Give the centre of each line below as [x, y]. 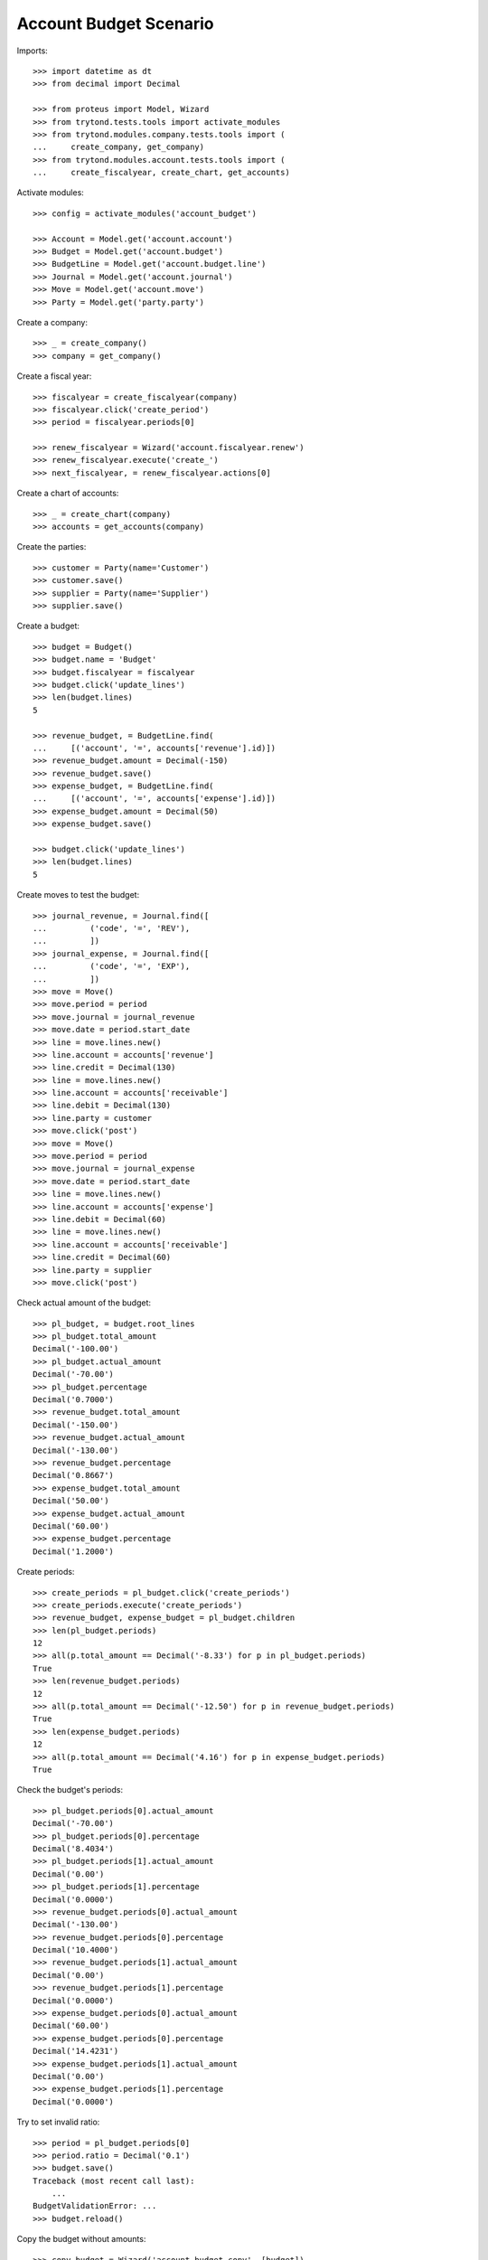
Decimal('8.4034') [74, 1848]
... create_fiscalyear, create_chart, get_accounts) [162, 173]
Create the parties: [52, 547]
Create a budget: [48, 626]
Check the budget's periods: [70, 1790]
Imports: [33, 51]
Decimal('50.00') [71, 1501]
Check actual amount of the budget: [84, 1303]
